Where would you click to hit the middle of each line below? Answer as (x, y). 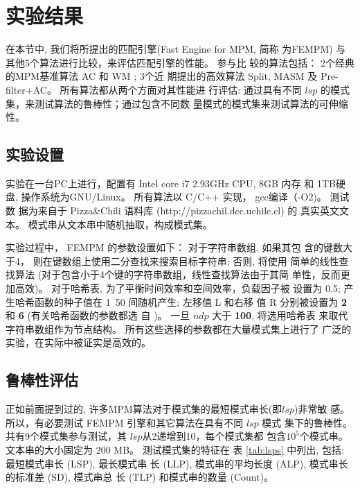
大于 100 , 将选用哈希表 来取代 (280, 315)
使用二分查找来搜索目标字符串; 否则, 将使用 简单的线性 (215, 260)
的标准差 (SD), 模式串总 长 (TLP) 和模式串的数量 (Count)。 (140, 477)
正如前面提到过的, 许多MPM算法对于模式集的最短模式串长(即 (144, 409)
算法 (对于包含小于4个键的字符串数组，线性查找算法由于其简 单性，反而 (178, 274)
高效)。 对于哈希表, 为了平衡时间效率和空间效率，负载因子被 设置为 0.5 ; (178, 288)
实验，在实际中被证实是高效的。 (78, 342)
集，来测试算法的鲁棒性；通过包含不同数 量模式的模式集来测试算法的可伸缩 (177, 103)
